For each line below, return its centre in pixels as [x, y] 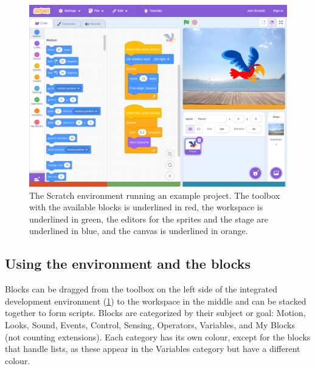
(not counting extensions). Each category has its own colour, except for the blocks [158, 336]
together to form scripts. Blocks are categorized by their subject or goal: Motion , [155, 313]
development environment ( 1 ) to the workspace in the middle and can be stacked [156, 301]
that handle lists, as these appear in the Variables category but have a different [153, 349]
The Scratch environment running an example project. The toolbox [155, 195]
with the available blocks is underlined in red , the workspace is [146, 207]
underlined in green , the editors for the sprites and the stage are [149, 219]
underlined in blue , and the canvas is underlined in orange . [139, 231]
